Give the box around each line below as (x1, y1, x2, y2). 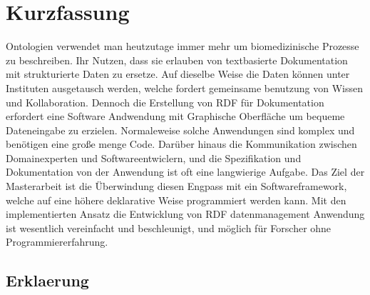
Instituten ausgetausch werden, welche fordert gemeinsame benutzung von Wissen (6, 80, 364, 95)
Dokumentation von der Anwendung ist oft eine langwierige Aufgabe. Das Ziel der (6, 164, 365, 179)
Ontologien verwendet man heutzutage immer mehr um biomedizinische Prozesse (6, 39, 359, 54)
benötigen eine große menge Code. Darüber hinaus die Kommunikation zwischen (6, 136, 357, 151)
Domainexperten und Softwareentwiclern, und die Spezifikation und (6, 150, 302, 165)
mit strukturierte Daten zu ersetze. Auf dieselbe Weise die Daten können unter (6, 66, 350, 81)
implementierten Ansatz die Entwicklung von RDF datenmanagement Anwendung (6, 206, 365, 221)
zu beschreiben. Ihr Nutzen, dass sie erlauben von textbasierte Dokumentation (6, 52, 348, 67)
